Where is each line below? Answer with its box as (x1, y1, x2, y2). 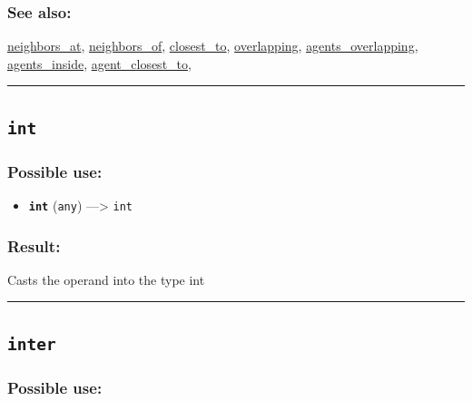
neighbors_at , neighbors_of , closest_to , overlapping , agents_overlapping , (7, 36, 418, 55)
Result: (7, 234, 61, 257)
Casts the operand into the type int (7, 269, 205, 289)
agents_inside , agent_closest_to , (7, 54, 192, 73)
